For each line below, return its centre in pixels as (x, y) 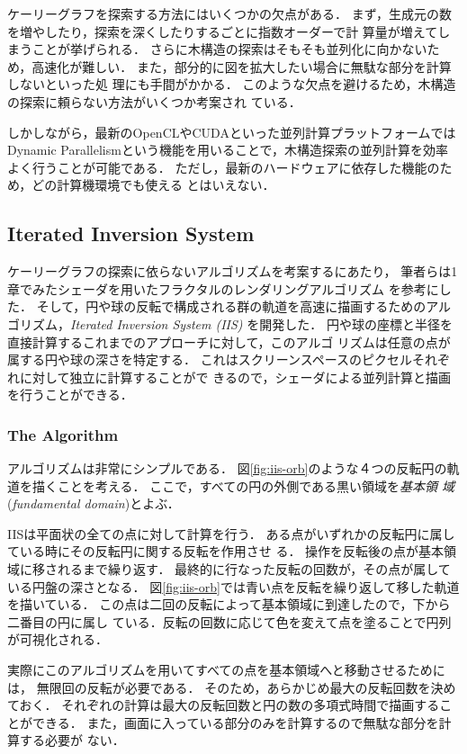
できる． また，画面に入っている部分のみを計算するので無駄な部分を (235, 722)
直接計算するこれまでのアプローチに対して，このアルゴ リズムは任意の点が (229, 341)
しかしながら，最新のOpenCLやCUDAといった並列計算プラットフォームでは (232, 132)
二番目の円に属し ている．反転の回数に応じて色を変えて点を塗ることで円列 (229, 621)
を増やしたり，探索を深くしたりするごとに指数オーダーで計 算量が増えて (223, 31)
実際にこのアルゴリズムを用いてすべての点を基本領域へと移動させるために (226, 670)
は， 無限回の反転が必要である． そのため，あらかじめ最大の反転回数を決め (232, 687)
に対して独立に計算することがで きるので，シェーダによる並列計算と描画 (235, 377)
